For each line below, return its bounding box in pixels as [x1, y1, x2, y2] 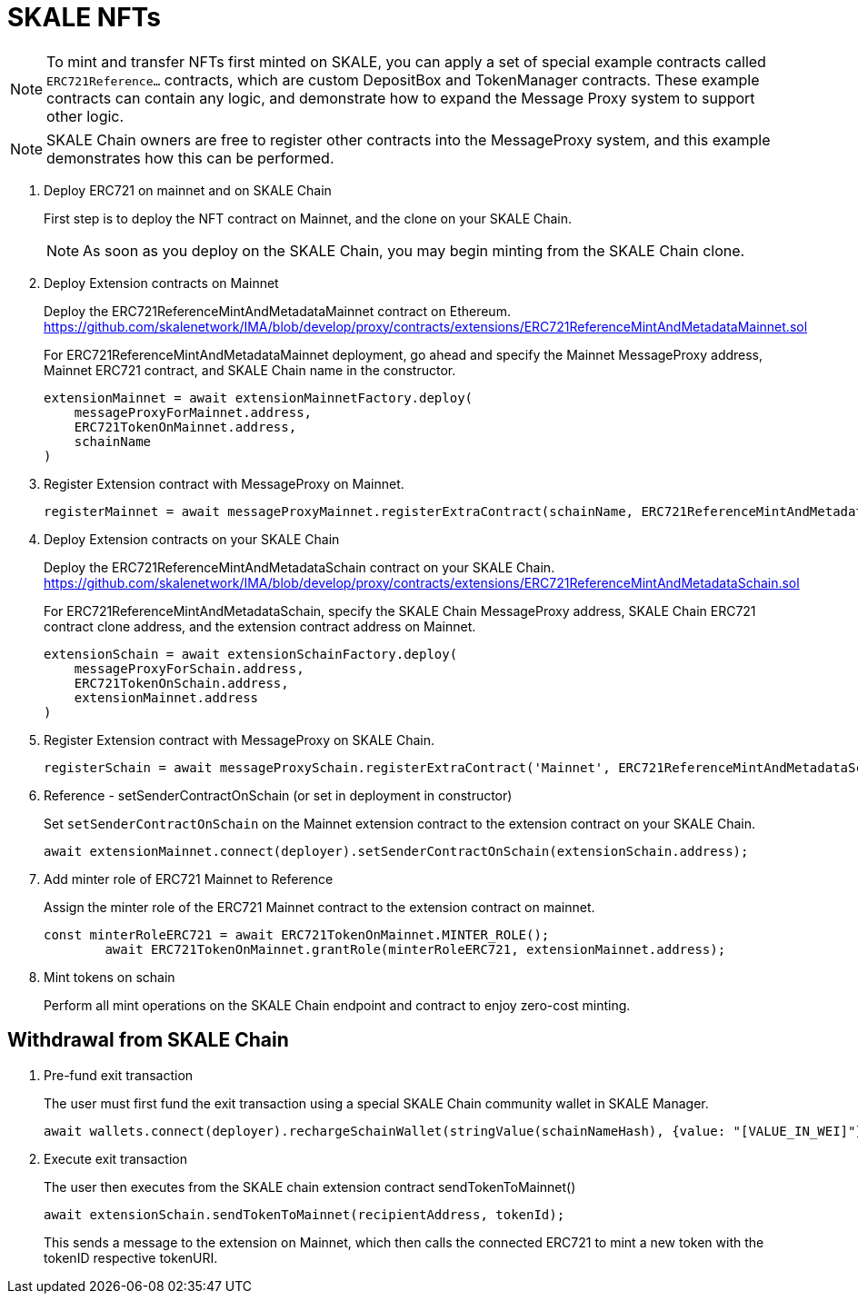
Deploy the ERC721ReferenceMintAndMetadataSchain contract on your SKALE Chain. [44, 559, 555, 575]
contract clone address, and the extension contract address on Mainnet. [44, 618, 476, 634]
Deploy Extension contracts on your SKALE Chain [44, 531, 340, 547]
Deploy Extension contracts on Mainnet [44, 274, 279, 291]
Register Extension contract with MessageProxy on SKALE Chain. [44, 731, 434, 748]
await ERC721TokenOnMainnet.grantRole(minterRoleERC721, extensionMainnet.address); [105, 941, 726, 957]
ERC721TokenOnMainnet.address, [74, 419, 297, 434]
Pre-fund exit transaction [44, 1067, 194, 1083]
